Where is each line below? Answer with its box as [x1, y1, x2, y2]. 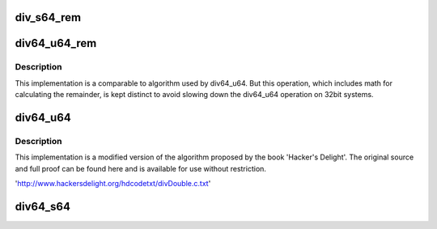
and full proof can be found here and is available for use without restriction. [15, 163, 267, 173]
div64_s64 [15, 199, 70, 214]
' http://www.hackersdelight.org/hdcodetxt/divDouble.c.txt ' [15, 179, 211, 189]
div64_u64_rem [15, 36, 97, 50]
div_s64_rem [15, 11, 81, 24]
